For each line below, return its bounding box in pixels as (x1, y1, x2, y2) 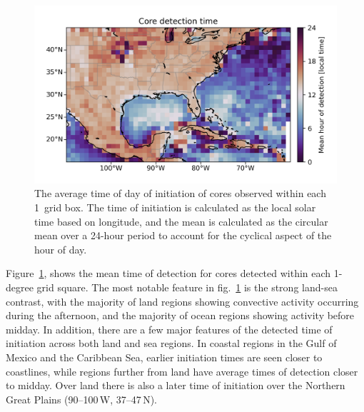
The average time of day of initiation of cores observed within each (34, 186, 326, 201)
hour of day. (34, 241, 87, 256)
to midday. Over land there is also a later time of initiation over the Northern (6, 378, 345, 393)
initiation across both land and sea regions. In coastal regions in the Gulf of (6, 336, 337, 351)
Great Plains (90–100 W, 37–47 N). (6, 391, 157, 406)
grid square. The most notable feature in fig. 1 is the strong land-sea (36, 280, 338, 294)
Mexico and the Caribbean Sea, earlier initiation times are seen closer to (6, 349, 323, 364)
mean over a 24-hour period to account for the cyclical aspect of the (34, 228, 332, 243)
